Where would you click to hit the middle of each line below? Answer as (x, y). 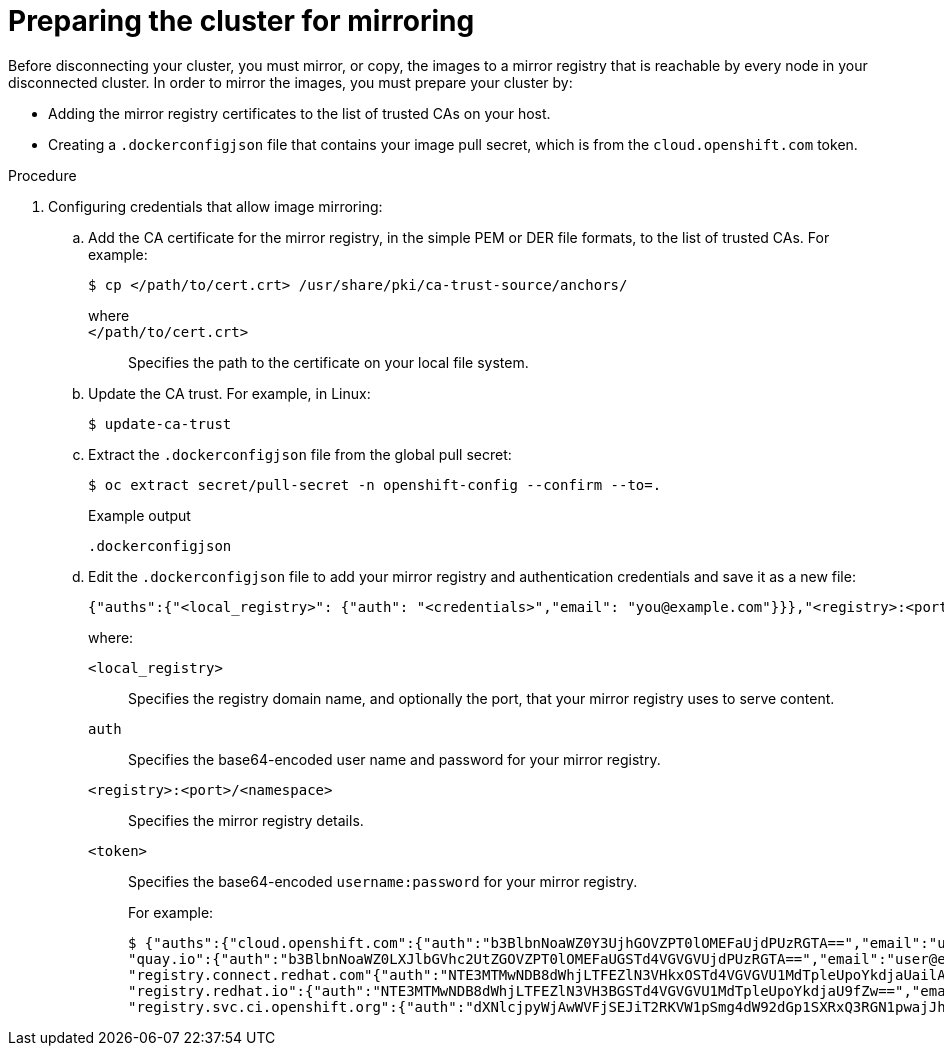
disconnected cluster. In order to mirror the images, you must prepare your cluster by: (290, 82)
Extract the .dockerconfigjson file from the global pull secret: (300, 454)
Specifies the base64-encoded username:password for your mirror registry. (383, 881)
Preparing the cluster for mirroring (241, 21)
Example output (139, 515)
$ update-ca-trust (160, 423)
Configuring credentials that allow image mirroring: (215, 206)
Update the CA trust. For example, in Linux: (229, 393)
